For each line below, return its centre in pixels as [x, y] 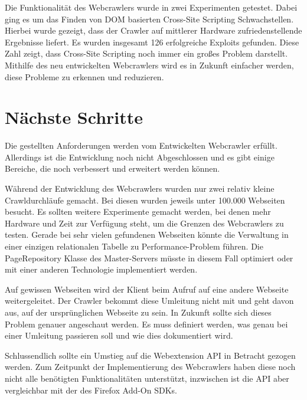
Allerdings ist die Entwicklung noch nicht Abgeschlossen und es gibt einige [140, 157]
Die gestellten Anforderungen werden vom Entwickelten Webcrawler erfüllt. [141, 145]
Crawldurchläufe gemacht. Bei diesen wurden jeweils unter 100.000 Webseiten [145, 200]
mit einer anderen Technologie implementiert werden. [101, 269]
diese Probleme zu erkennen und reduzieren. [84, 76]
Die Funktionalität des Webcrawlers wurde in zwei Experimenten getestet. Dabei [151, 7]
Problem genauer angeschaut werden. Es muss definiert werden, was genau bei [146, 324]
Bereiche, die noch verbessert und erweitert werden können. [112, 168]
